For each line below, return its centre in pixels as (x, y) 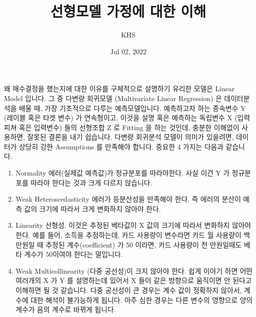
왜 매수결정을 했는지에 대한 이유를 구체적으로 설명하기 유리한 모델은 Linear (119, 88)
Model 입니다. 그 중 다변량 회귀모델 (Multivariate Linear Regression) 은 (113, 98)
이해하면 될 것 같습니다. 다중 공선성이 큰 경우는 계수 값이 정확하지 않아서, (129, 290)
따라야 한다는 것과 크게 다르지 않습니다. (91, 182)
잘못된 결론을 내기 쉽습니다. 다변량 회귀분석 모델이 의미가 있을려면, (130, 137)
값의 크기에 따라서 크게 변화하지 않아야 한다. (92, 208)
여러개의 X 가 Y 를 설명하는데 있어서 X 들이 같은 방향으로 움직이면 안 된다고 (134, 280)
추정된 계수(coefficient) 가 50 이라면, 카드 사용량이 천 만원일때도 (144, 244)
